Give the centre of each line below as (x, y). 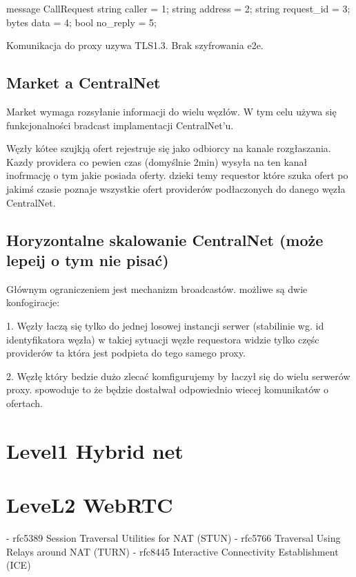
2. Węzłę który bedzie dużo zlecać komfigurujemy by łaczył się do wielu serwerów (178, 376)
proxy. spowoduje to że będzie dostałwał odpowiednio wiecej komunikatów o (167, 389)
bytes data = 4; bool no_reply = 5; (81, 22)
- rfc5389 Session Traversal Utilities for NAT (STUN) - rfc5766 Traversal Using (174, 537)
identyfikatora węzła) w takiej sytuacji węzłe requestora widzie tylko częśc (163, 339)
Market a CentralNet (83, 83)
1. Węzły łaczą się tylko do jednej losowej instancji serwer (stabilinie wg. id (165, 325)
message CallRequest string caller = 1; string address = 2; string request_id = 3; (178, 8)
